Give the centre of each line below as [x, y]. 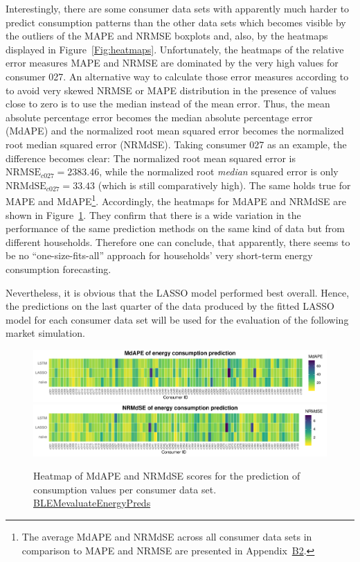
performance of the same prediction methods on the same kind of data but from [175, 228]
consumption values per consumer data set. [125, 489]
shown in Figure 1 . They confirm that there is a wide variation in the [153, 214]
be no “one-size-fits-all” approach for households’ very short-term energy [159, 255]
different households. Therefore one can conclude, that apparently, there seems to [178, 242]
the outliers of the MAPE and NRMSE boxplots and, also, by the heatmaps [167, 36]
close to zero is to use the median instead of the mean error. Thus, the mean [168, 104]
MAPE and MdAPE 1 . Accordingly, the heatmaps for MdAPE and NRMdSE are [176, 200]
